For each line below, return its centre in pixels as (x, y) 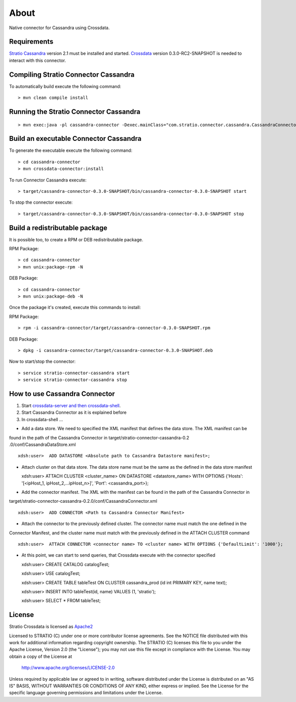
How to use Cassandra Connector (62, 394)
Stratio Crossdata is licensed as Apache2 (51, 627)
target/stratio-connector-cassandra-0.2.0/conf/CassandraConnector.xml (83, 501)
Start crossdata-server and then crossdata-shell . (71, 406)
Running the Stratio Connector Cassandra (75, 111)
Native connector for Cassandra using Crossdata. (59, 28)
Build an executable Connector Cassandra (75, 139)
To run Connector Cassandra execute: (48, 180)
